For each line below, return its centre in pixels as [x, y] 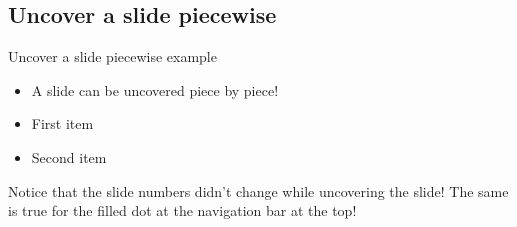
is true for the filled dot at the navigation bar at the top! [182, 210]
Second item [69, 156]
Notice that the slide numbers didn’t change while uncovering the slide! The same [258, 190]
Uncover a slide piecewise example [112, 56]
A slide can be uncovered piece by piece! [155, 89]
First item [62, 123]
